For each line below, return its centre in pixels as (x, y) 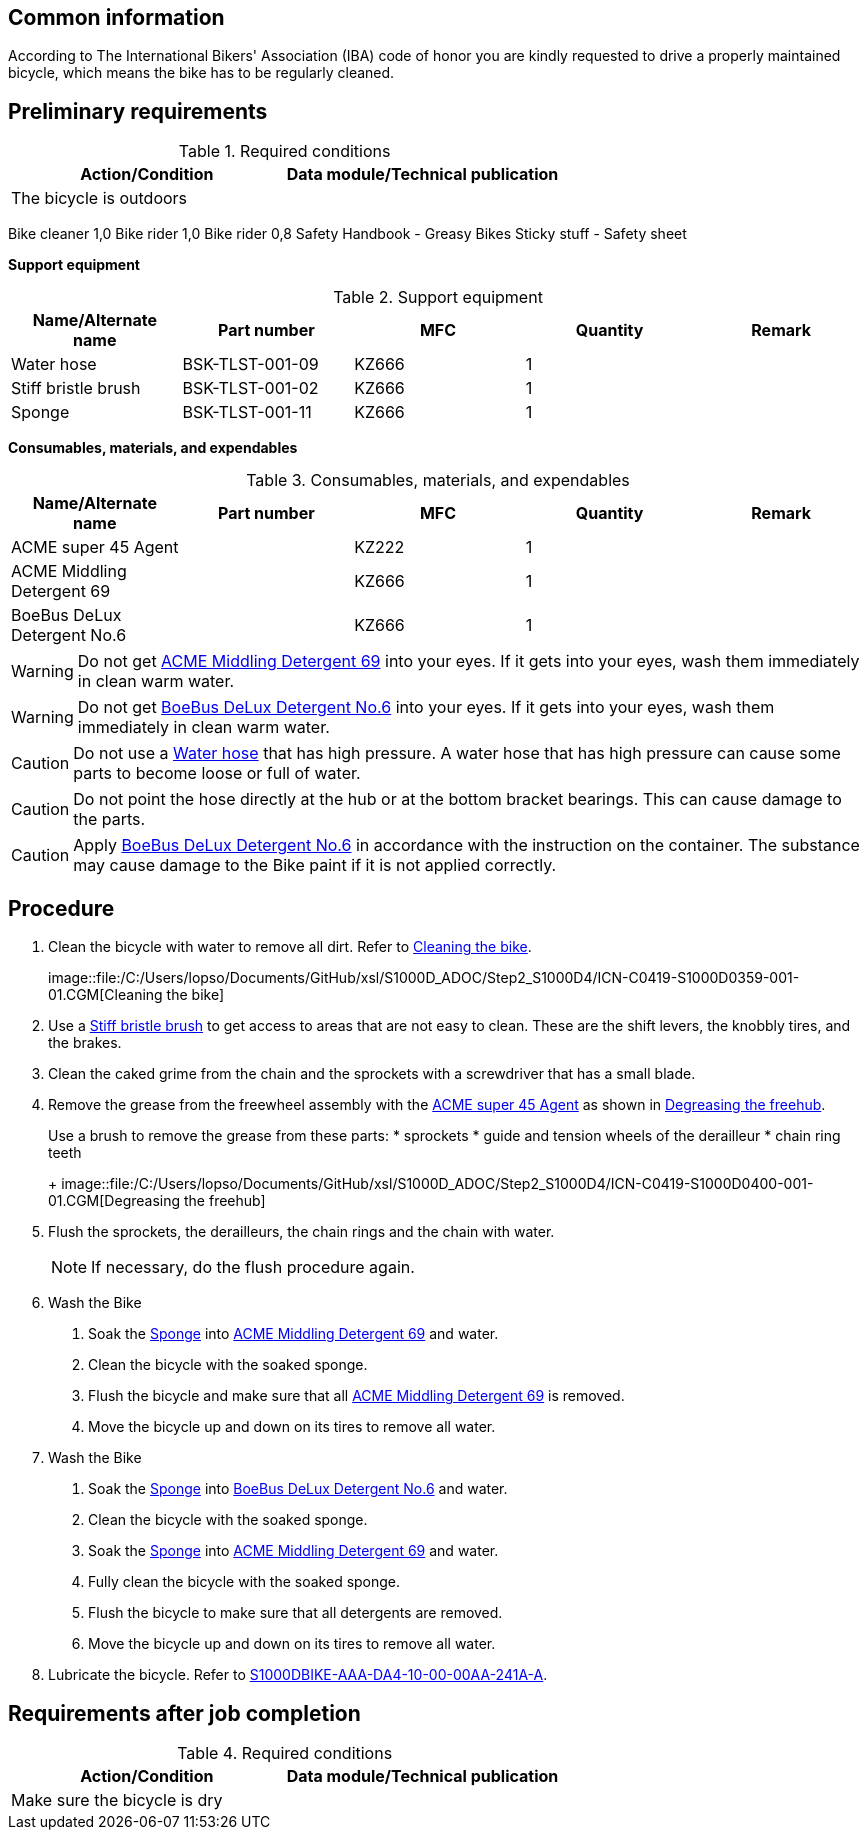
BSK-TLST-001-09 (250, 364)
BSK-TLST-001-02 (250, 388)
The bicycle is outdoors (99, 198)
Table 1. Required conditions (284, 151)
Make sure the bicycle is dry (117, 1799)
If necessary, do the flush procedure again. (253, 1267)
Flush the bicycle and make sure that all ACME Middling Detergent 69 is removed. (356, 1396)
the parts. (109, 819)
